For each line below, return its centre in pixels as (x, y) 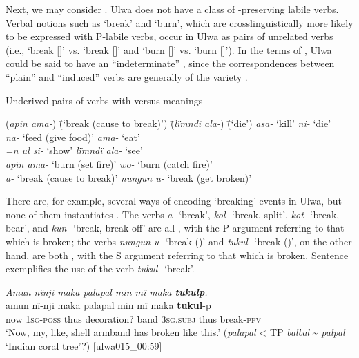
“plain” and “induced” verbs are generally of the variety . (127, 76)
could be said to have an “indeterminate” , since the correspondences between (170, 63)
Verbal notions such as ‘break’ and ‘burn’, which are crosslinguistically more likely (179, 22)
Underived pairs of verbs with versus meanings (104, 100)
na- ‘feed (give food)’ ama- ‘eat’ (73, 136)
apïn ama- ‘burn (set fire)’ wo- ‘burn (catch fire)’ (109, 163)
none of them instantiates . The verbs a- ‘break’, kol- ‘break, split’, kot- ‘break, (173, 214)
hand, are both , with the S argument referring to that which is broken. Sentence (177, 255)
